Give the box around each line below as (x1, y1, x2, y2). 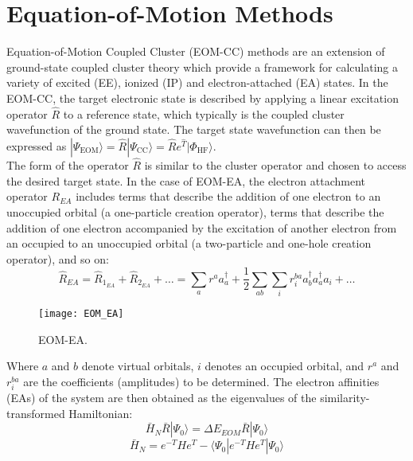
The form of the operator (6, 157, 129, 174)
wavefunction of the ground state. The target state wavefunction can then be (6, 121, 381, 138)
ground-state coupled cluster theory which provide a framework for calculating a (6, 58, 398, 75)
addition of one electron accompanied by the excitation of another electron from (6, 219, 397, 236)
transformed (6, 404, 65, 421)
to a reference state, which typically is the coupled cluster (63, 105, 345, 122)
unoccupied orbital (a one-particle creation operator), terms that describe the (6, 203, 384, 220)
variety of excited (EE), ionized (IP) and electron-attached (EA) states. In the (6, 74, 388, 91)
